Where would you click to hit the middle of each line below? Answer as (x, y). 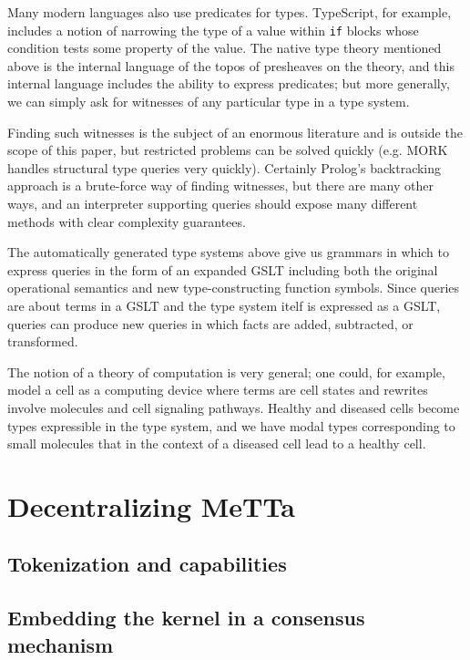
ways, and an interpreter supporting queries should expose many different (213, 203)
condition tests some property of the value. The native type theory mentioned (225, 48)
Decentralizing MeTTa (151, 505)
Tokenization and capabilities (147, 564)
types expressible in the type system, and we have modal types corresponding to (231, 425)
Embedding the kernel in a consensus (186, 618)
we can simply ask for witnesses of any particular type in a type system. (209, 102)
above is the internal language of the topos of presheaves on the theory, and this (231, 65)
